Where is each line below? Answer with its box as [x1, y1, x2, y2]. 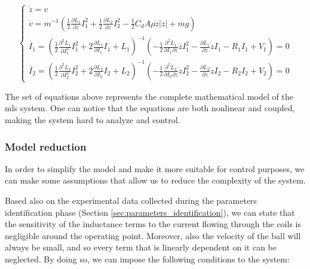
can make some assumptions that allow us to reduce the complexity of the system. [5, 174, 306, 187]
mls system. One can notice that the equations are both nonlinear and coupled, [5, 102, 295, 114]
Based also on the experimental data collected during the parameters [5, 194, 257, 207]
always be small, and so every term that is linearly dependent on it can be [5, 241, 277, 253]
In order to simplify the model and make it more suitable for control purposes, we [5, 162, 305, 175]
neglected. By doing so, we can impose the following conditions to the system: [5, 253, 290, 265]
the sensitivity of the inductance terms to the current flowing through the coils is [5, 218, 301, 230]
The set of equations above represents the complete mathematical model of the [5, 90, 293, 102]
